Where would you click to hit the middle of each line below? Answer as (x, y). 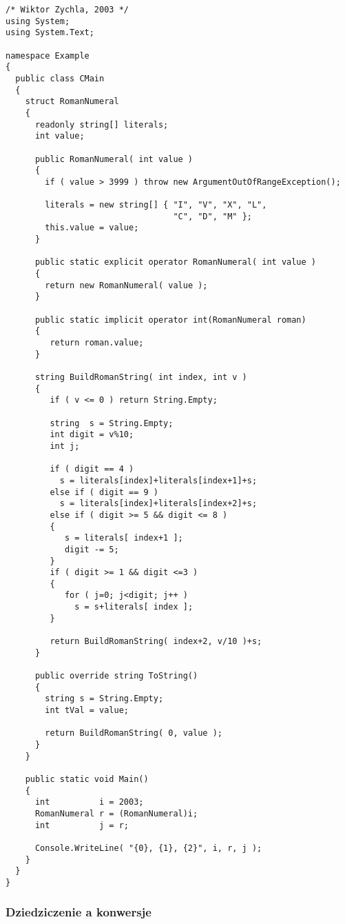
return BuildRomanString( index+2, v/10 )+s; (156, 642)
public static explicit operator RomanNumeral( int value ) (176, 262)
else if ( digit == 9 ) (104, 492)
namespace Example (48, 56)
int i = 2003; (89, 802)
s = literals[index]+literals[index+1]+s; (158, 480)
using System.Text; (50, 33)
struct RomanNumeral (72, 102)
